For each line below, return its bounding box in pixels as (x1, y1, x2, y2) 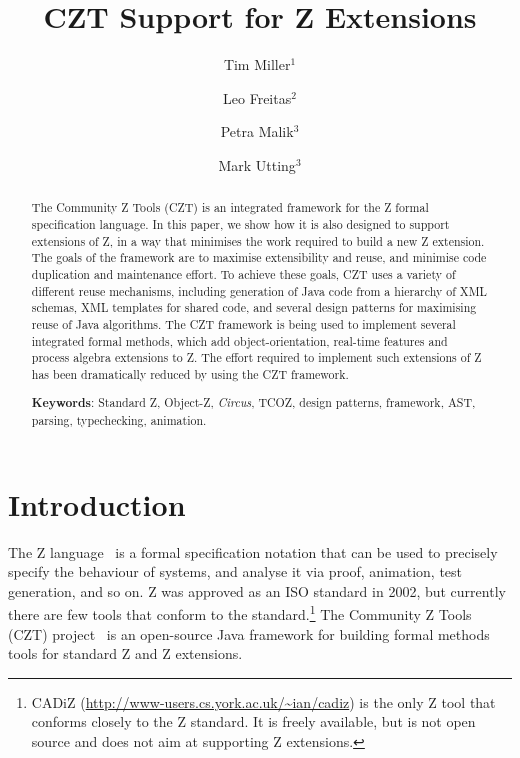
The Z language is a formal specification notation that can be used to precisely (8, 541, 498, 562)
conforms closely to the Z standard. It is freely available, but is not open (31, 711, 476, 732)
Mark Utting (218, 154, 296, 175)
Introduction (8, 483, 186, 524)
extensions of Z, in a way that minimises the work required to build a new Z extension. (31, 232, 485, 249)
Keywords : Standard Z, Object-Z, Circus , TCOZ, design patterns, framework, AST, (31, 394, 476, 412)
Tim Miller (223, 54, 291, 75)
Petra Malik (220, 121, 294, 142)
